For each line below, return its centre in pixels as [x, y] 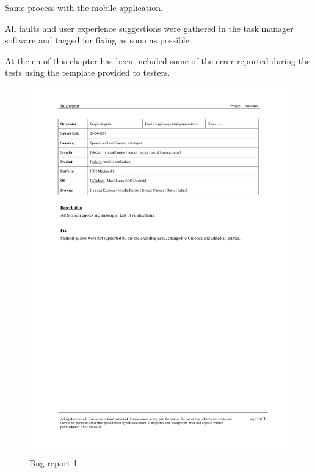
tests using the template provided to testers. [88, 73]
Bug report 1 [53, 463]
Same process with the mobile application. [84, 7]
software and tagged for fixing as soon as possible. [98, 40]
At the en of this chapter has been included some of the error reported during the [158, 60]
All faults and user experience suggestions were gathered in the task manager [149, 28]
